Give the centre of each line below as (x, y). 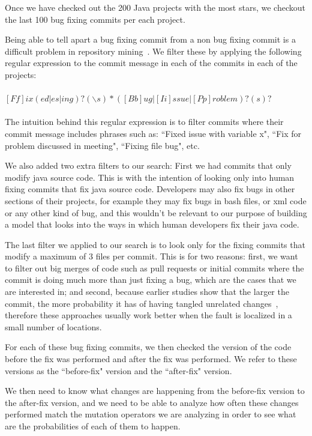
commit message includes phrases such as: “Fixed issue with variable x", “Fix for (153, 133)
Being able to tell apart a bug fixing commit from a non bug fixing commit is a (150, 39)
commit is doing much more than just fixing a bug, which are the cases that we (151, 280)
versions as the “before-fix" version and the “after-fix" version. (118, 370)
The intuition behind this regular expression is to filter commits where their (144, 122)
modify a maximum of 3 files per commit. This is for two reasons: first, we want (151, 256)
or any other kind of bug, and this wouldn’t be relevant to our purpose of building (156, 212)
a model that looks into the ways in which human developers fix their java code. (152, 224)
